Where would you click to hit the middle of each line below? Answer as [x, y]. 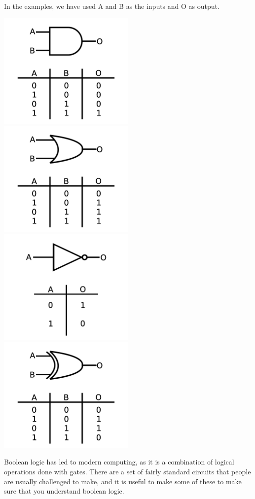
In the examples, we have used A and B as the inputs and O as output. [112, 6]
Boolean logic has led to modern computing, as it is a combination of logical [119, 462]
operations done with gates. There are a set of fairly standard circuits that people [127, 471]
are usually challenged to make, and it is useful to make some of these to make [123, 481]
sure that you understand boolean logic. [64, 491]
